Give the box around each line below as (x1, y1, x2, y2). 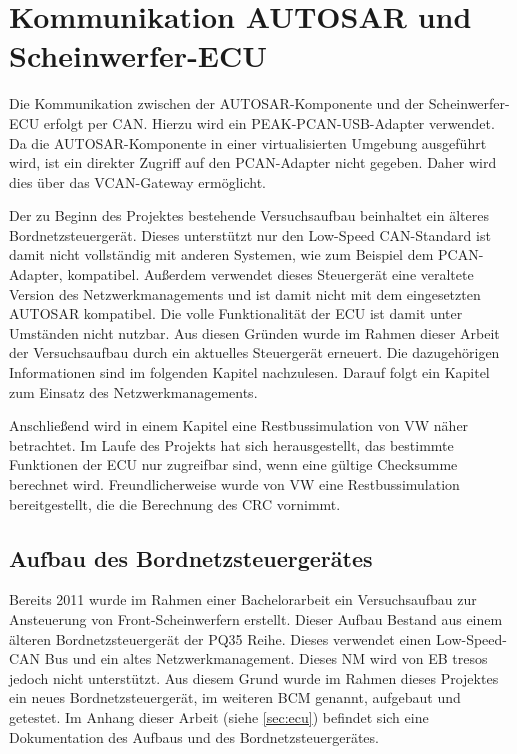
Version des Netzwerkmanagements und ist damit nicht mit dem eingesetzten (9, 283, 481, 304)
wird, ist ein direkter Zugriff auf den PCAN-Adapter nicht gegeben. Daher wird (9, 152, 497, 173)
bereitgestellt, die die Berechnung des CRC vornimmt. (9, 493, 341, 514)
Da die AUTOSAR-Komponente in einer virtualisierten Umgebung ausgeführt (9, 132, 487, 153)
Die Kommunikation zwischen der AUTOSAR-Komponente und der (9, 93, 425, 114)
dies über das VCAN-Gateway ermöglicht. (9, 171, 266, 192)
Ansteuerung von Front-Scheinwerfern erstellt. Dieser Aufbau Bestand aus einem (9, 608, 503, 629)
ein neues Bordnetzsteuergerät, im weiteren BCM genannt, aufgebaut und (9, 687, 461, 708)
